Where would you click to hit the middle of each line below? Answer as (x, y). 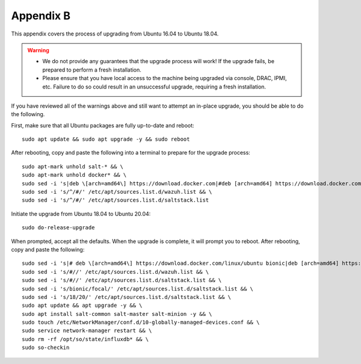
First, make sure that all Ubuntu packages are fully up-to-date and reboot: (103, 125)
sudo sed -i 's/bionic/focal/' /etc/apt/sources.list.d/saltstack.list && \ (138, 288)
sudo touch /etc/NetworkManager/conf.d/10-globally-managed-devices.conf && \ (141, 322)
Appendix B (41, 16)
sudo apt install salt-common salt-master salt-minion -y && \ (117, 314)
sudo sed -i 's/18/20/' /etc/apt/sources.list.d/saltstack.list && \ (127, 297)
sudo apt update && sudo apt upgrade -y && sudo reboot (106, 139)
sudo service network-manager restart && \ (87, 331)
